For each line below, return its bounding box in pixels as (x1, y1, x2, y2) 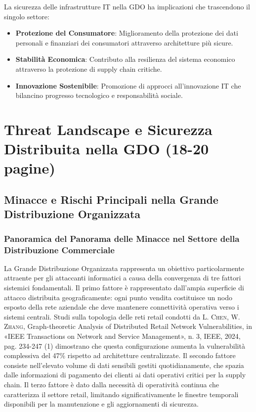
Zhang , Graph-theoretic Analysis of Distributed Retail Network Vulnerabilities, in (4, 321, 252, 331)
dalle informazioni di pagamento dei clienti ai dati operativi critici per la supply (4, 369, 246, 380)
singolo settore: (4, 11, 49, 21)
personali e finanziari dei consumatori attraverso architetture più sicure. (15, 37, 233, 47)
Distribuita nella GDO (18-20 (4, 138, 209, 159)
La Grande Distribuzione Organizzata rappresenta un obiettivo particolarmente (4, 263, 244, 273)
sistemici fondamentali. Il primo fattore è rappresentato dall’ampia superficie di (4, 282, 244, 292)
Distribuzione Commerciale (4, 243, 115, 256)
